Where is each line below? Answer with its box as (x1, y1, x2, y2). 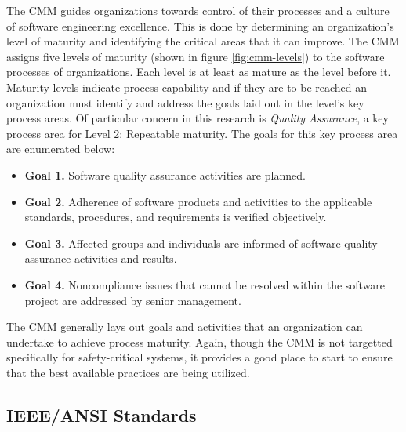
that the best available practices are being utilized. (6, 364, 250, 380)
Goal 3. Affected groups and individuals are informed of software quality (24, 234, 378, 251)
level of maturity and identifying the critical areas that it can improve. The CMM (6, 33, 400, 49)
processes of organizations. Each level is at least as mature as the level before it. (6, 64, 391, 80)
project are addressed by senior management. (24, 292, 241, 308)
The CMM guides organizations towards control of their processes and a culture (6, 2, 390, 18)
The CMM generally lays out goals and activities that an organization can (6, 318, 363, 335)
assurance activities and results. (24, 250, 177, 267)
